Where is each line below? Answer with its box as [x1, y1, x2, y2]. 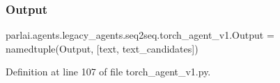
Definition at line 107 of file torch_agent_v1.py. [6, 64, 211, 79]
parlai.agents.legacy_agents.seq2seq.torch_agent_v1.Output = [6, 28, 274, 42]
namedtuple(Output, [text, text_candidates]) [6, 41, 199, 55]
